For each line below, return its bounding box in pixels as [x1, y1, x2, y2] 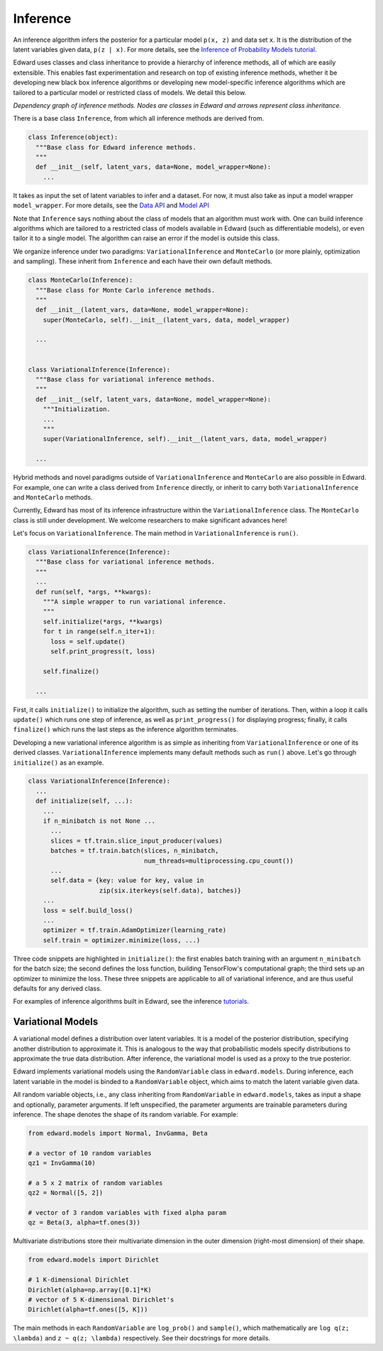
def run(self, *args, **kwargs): [35, 588, 152, 596]
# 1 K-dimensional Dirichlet [28, 1276, 130, 1284]
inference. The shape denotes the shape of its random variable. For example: [13, 1110, 239, 1118]
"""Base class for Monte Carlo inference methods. [35, 286, 216, 294]
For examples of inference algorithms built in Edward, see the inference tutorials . [13, 997, 250, 1006]
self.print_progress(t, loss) [50, 647, 156, 655]
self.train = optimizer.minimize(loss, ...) [43, 936, 201, 944]
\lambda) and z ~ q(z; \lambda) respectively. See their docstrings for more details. [13, 1333, 271, 1342]
